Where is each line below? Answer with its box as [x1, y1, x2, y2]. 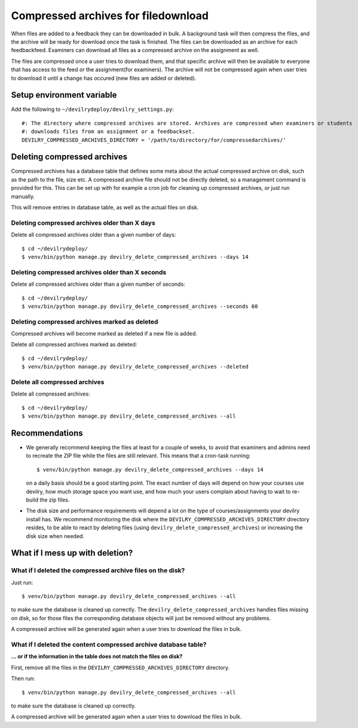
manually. [11, 192, 35, 200]
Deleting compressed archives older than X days [11, 219, 155, 227]
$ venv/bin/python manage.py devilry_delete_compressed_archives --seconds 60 [22, 303, 258, 310]
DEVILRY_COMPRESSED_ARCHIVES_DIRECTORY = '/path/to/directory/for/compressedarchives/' [22, 137, 287, 143]
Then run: [11, 675, 35, 682]
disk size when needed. [26, 532, 85, 539]
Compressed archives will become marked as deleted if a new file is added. [11, 330, 197, 337]
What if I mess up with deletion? [11, 548, 133, 558]
